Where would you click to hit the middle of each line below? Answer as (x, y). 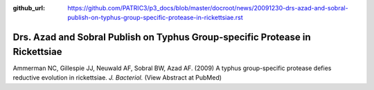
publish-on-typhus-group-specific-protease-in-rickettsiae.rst (155, 18)
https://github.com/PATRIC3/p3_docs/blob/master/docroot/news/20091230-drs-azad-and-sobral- (208, 8)
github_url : (29, 8)
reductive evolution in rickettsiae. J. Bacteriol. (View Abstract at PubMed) (117, 78)
